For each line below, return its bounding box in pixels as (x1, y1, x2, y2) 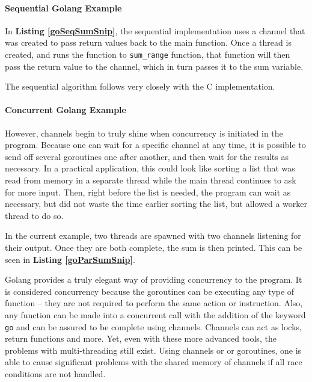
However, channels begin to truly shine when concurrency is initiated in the (5, 126, 283, 139)
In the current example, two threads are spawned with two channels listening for (5, 229, 301, 242)
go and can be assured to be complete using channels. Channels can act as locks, (5, 320, 302, 333)
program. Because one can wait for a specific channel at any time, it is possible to (5, 138, 306, 151)
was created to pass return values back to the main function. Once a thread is (5, 36, 292, 49)
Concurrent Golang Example (5, 103, 126, 116)
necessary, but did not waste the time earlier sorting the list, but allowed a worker (5, 197, 308, 210)
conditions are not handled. (5, 367, 106, 380)
